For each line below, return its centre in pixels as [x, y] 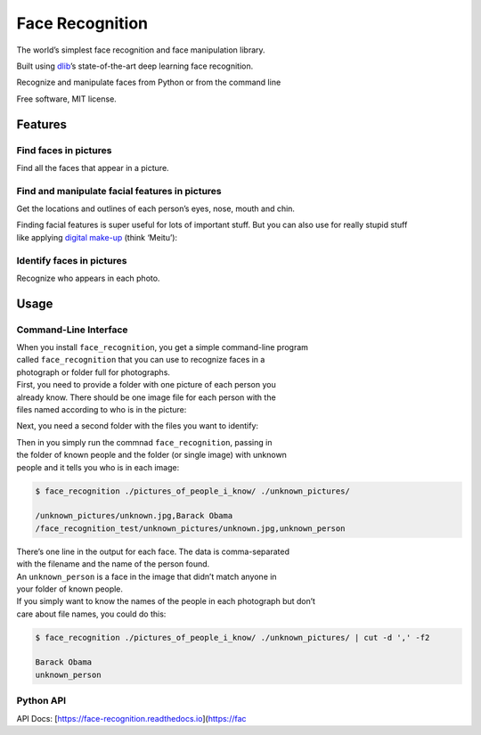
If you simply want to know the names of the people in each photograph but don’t [166, 601]
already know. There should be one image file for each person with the [146, 397]
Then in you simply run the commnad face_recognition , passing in [144, 442]
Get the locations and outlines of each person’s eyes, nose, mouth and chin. [156, 208]
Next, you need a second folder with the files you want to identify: [137, 426]
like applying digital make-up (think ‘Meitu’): [97, 237]
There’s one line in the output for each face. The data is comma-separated [153, 551]
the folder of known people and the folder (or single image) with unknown [151, 455]
